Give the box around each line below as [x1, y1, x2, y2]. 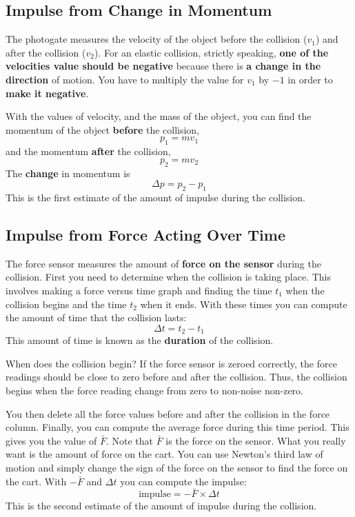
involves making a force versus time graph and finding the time [6, 283, 272, 297]
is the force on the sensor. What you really [165, 433, 346, 447]
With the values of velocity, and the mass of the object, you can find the [6, 109, 312, 123]
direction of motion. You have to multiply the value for [6, 72, 244, 86]
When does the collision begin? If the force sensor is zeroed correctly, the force [6, 356, 337, 370]
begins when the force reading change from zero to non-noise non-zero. [6, 383, 303, 397]
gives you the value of [6, 433, 97, 447]
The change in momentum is [6, 165, 130, 180]
